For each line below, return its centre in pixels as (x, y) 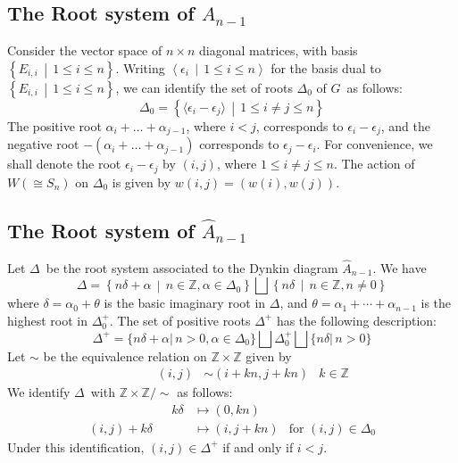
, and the (405, 125)
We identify (39, 392)
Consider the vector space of (85, 50)
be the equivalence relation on (125, 356)
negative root (43, 144)
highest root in (47, 320)
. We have (400, 267)
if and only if (258, 446)
